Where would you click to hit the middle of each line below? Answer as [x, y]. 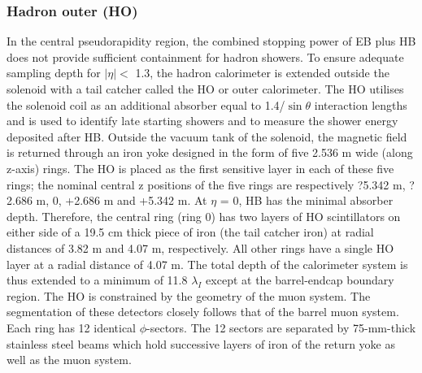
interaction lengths [361, 104]
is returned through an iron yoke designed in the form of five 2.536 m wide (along [210, 152]
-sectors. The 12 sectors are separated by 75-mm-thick [281, 327]
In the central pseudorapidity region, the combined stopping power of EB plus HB [211, 41]
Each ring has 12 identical [71, 327]
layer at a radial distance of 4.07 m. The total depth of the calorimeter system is [207, 264]
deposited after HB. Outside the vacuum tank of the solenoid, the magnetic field [207, 136]
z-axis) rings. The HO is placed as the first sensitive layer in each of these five [200, 168]
